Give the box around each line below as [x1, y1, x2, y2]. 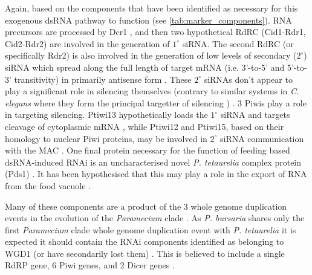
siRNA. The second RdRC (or [182, 37, 294, 50]
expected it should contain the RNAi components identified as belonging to [5, 235, 284, 248]
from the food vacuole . [5, 179, 91, 192]
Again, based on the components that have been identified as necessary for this [5, 2, 298, 14]
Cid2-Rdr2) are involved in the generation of [5, 37, 170, 50]
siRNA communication [219, 132, 304, 144]
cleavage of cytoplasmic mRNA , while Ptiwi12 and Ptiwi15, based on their [5, 120, 284, 132]
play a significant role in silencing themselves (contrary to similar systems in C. [5, 85, 299, 97]
